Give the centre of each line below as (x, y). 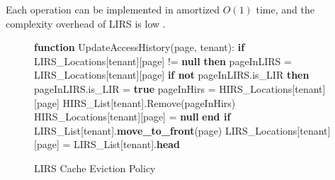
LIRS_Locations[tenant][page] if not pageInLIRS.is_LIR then (172, 75)
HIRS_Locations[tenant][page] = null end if (132, 117)
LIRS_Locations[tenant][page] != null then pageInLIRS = (163, 61)
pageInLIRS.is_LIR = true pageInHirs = (125, 88)
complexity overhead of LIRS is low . (86, 23)
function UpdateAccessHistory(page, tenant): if (140, 47)
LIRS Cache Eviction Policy (95, 168)
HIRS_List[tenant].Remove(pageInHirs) (149, 102)
